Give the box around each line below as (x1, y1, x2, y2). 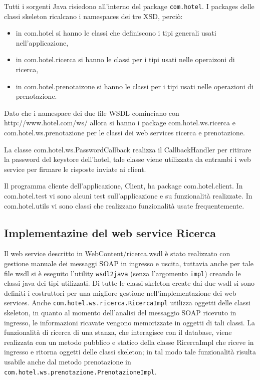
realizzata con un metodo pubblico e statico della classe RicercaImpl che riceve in (4, 336, 254, 347)
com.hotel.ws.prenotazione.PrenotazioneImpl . (4, 366, 157, 376)
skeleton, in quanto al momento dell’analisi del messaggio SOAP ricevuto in (4, 307, 236, 318)
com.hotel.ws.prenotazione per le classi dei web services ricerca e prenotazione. (4, 127, 245, 137)
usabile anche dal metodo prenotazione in (4, 356, 131, 367)
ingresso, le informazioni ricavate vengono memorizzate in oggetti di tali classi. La (4, 317, 255, 327)
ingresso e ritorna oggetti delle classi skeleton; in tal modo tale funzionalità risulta (4, 346, 256, 357)
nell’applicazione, (16, 37, 69, 48)
